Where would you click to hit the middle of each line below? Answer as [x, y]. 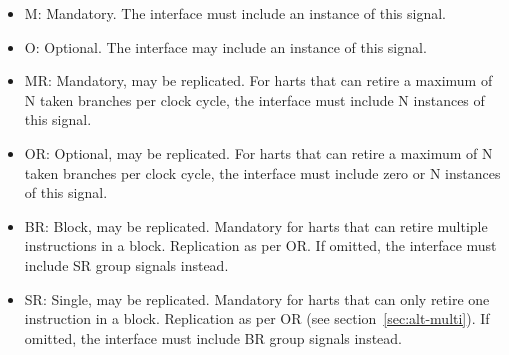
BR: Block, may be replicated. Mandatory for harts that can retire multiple [256, 225]
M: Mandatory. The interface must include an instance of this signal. [235, 13]
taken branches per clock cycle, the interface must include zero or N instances [262, 172]
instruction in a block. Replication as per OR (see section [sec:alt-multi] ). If [257, 318]
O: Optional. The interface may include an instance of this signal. [225, 46]
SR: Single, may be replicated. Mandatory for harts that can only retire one [257, 298]
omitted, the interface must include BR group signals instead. [213, 337]
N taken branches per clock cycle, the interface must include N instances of [254, 99]
